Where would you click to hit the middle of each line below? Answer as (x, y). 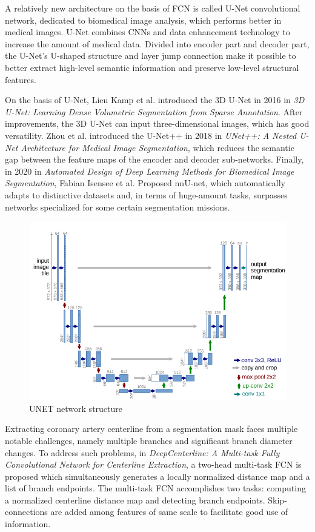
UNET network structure (76, 408)
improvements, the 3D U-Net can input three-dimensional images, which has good (157, 123)
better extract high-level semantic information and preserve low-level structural (152, 67)
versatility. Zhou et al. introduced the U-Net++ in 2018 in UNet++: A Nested (151, 135)
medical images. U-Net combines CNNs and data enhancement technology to (148, 32)
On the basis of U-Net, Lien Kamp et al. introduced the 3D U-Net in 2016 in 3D (155, 100)
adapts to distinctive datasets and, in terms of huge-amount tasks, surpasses (146, 194)
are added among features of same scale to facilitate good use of (169, 512)
